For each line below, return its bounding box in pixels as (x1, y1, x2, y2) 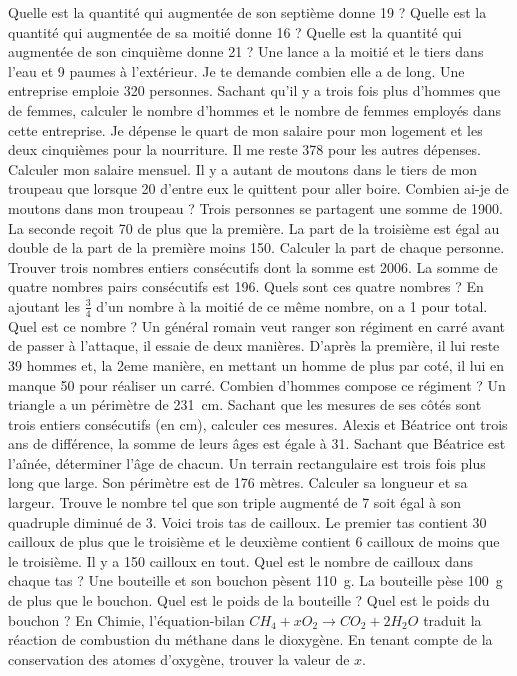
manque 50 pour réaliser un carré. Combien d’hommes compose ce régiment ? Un (8, 374, 506, 395)
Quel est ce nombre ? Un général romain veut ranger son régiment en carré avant (8, 315, 506, 336)
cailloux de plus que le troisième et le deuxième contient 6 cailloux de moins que (8, 531, 500, 552)
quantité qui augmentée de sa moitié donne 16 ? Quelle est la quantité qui (8, 21, 462, 42)
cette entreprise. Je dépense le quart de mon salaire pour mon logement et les (8, 119, 483, 140)
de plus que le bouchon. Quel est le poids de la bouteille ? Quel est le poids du (8, 590, 490, 611)
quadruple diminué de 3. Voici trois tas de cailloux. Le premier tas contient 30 (8, 511, 487, 532)
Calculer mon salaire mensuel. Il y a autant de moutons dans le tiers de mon (8, 158, 478, 179)
